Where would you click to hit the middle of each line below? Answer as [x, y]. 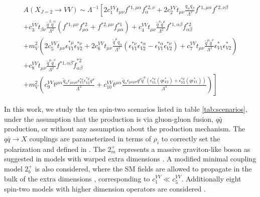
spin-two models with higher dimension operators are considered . [105, 188]
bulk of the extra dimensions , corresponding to [77, 178]
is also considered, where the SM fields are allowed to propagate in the [143, 168]
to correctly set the [191, 138]
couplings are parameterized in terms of [90, 138]
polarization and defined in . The [55, 149]
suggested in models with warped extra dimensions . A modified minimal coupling [130, 159]
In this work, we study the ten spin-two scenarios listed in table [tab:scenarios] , [126, 109]
